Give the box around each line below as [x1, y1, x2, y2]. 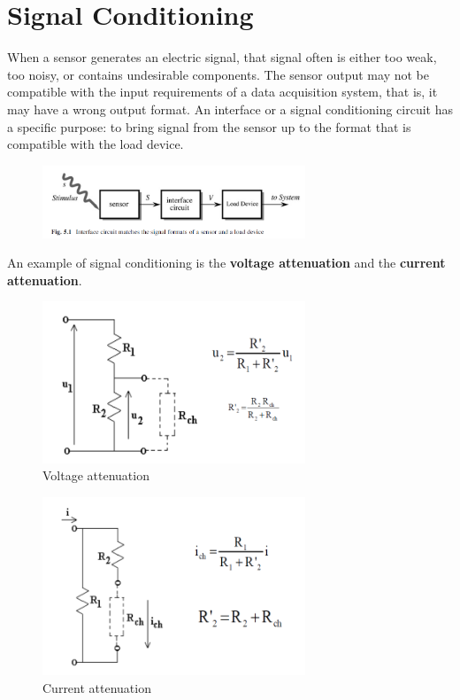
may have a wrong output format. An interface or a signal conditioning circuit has [7, 99, 453, 118]
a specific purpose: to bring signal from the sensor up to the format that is [7, 117, 411, 136]
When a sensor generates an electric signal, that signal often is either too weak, [7, 48, 437, 66]
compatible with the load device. [7, 135, 184, 153]
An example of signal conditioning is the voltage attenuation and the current [7, 253, 446, 272]
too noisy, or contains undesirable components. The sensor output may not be [7, 65, 429, 83]
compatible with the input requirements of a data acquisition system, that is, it [7, 82, 438, 101]
